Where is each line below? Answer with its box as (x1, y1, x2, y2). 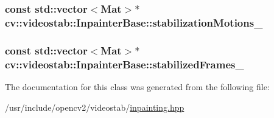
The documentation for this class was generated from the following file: (5, 80, 270, 93)
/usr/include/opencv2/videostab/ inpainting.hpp (5, 100, 184, 113)
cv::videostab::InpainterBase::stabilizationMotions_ (5, 15, 263, 30)
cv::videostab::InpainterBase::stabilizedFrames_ (5, 56, 244, 71)
